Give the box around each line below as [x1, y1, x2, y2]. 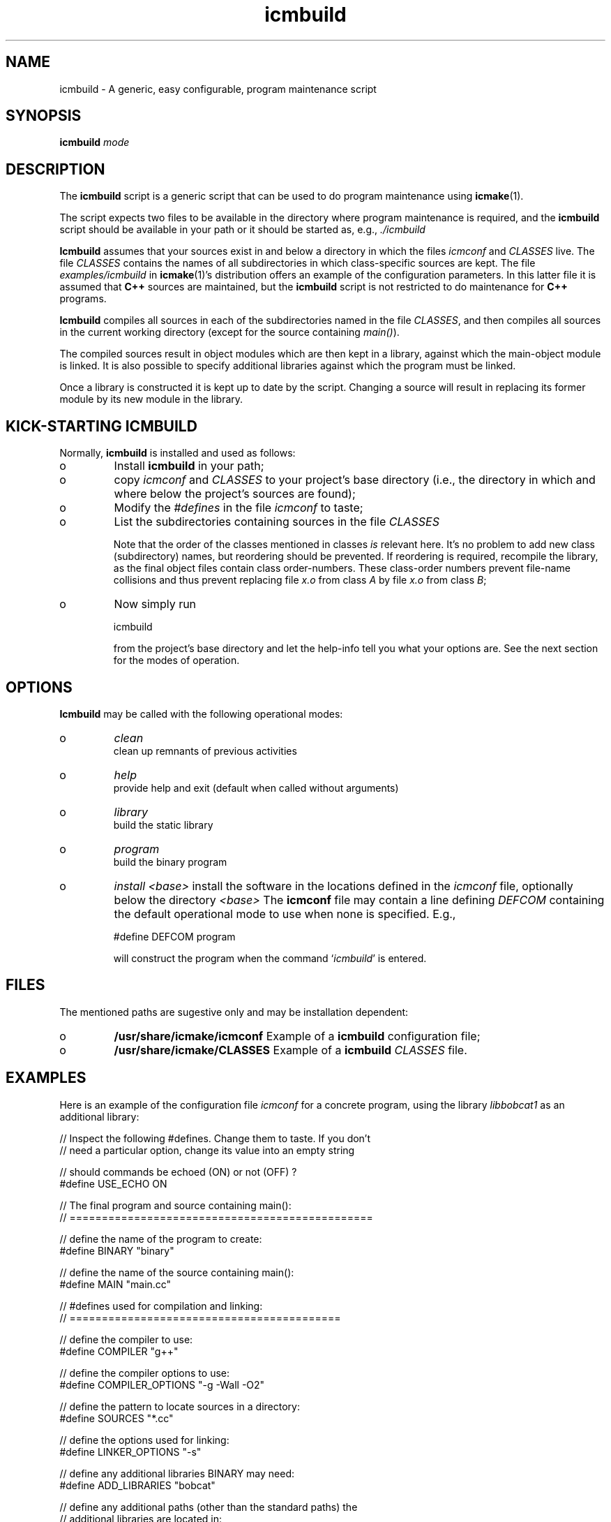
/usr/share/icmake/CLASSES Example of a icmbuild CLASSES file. [114, 1042, 467, 1057]
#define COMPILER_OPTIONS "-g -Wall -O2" [59, 1378, 265, 1391]
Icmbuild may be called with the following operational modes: [59, 707, 343, 720]
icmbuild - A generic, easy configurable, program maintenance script [59, 82, 377, 95]
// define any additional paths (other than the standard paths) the [59, 1500, 358, 1513]
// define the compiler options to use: [59, 1366, 230, 1379]
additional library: [59, 1110, 139, 1123]
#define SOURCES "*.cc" [59, 1412, 174, 1424]
